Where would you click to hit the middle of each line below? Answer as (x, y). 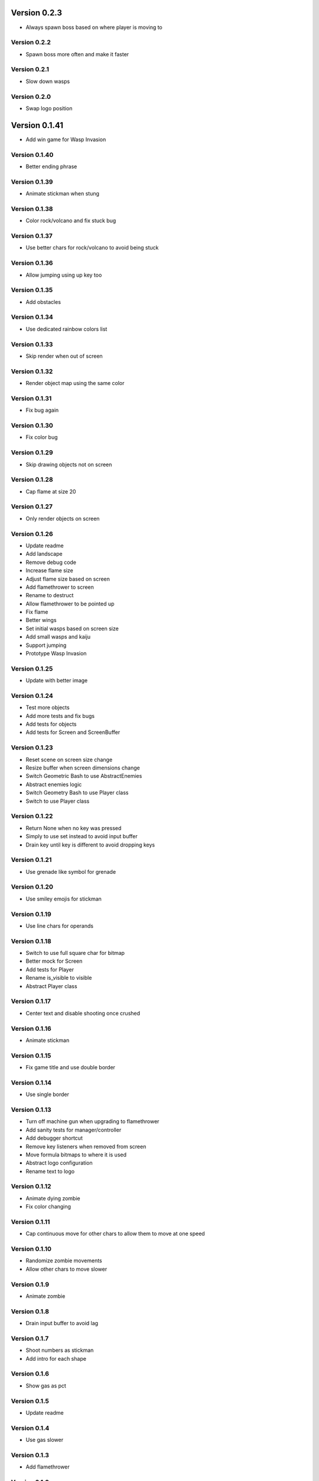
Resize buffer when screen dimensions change (83, 768)
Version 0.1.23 (32, 748)
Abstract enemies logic (54, 784)
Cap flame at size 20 (51, 491)
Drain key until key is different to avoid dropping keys (90, 845)
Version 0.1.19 (31, 914)
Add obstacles (43, 302)
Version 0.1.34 (32, 317)
